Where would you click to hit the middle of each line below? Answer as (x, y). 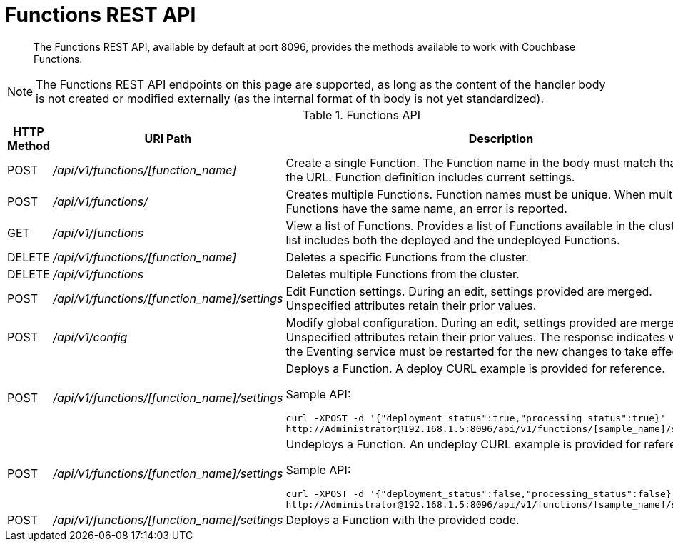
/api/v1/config (90, 337)
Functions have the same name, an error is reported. (426, 208)
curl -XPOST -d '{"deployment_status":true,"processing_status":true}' (476, 418)
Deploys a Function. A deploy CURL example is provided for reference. (475, 368)
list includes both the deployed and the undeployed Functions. (453, 240)
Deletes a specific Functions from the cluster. (407, 257)
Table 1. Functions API (362, 115)
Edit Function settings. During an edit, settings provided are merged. (469, 291)
